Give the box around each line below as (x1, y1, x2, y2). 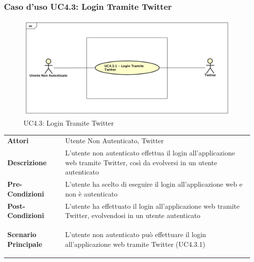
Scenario (7, 229, 37, 240)
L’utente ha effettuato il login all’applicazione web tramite (65, 200, 240, 211)
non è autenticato (65, 188, 118, 198)
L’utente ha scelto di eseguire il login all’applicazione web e (65, 179, 243, 189)
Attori (7, 135, 29, 146)
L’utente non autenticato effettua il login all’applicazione (65, 148, 235, 158)
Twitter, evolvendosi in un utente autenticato (65, 210, 201, 220)
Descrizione (7, 157, 47, 167)
